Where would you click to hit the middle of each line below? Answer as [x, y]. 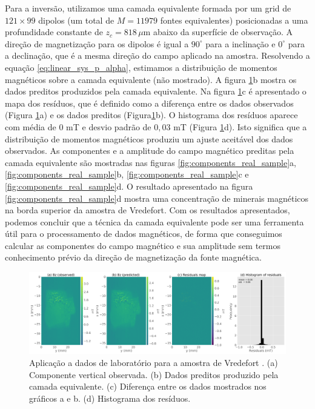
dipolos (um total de [76, 20]
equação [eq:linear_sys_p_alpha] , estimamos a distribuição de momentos [141, 67]
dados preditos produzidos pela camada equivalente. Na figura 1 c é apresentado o [156, 91]
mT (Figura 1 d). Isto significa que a [240, 126]
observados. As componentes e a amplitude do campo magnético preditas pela [150, 151]
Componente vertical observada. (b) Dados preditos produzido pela [154, 374]
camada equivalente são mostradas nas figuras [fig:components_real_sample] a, [151, 162]
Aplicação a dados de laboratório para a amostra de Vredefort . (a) [154, 363]
